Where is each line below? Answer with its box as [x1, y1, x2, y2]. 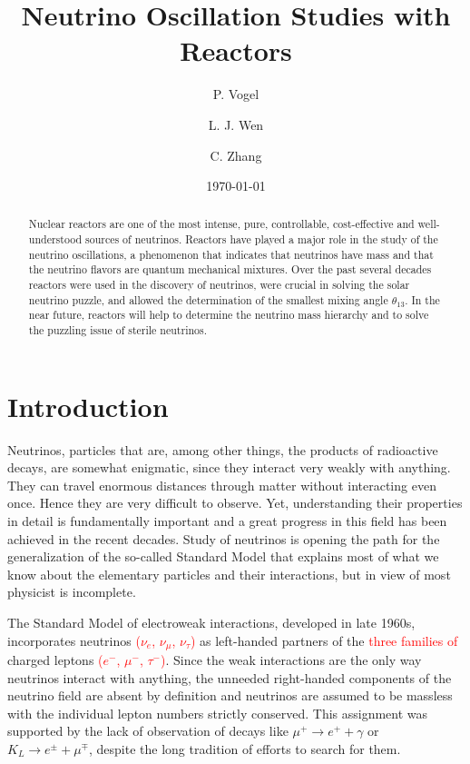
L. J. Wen [208, 114, 264, 134]
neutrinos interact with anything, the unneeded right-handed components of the [7, 668, 452, 687]
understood [28, 232, 83, 247]
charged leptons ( [7, 650, 103, 670]
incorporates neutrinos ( [7, 630, 141, 650]
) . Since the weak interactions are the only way [160, 650, 422, 670]
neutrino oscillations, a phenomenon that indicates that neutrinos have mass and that [28, 246, 434, 262]
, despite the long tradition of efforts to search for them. [89, 739, 401, 759]
